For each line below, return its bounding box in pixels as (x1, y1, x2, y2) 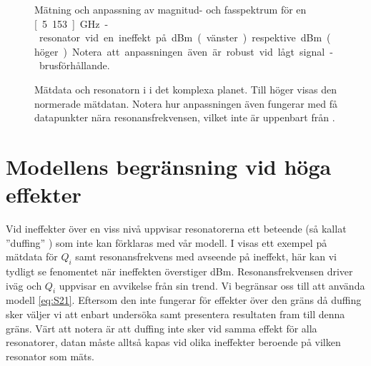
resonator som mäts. (6, 348, 94, 363)
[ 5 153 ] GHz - (34, 16, 109, 31)
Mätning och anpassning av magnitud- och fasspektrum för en (34, 2, 307, 16)
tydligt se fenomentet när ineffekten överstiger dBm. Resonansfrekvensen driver (6, 264, 353, 279)
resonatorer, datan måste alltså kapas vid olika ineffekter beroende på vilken (6, 335, 341, 350)
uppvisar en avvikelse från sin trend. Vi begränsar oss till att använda (59, 278, 365, 293)
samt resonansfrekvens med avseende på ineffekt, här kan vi (75, 249, 337, 264)
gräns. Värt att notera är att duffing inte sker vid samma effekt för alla (6, 320, 317, 335)
